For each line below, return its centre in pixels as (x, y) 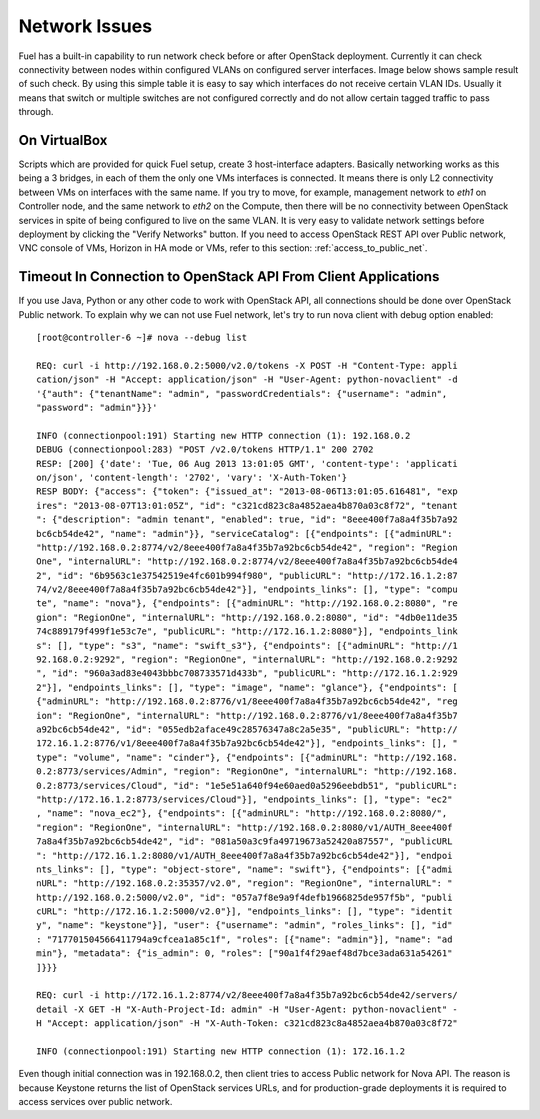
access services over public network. (95, 1102)
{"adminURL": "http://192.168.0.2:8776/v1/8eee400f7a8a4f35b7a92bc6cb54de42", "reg (247, 701)
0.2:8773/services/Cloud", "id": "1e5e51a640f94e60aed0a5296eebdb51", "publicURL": (247, 785)
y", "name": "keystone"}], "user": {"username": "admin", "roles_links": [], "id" (244, 925)
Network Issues (85, 26)
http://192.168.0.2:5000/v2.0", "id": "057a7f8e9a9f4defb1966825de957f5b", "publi (244, 897)
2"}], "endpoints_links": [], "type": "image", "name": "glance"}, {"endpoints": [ (247, 687)
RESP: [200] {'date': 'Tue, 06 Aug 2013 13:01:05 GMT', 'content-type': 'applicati (247, 463)
